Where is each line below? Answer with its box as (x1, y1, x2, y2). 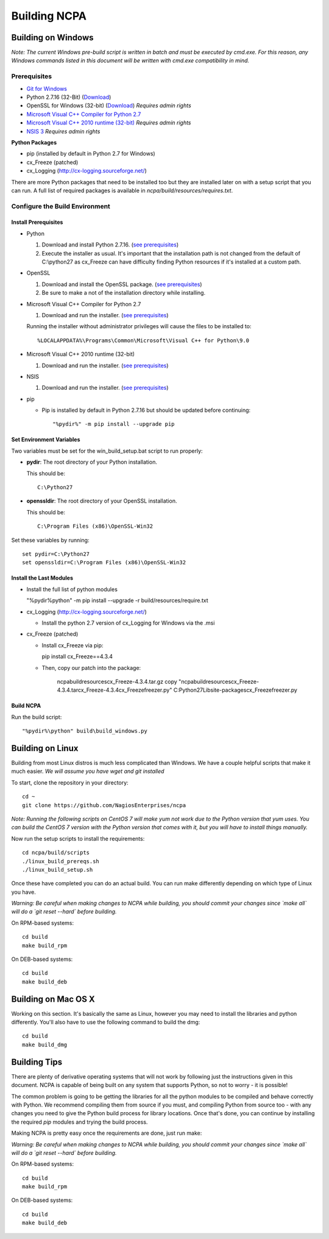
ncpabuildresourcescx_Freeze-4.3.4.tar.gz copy (57, 678, 178, 685)
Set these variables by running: (11, 536, 90, 544)
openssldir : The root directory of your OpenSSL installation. (26, 497, 177, 505)
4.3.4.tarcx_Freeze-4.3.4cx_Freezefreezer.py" (57, 686, 172, 694)
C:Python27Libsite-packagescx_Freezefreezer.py (173, 686, 298, 694)
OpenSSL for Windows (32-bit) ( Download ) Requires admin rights (26, 102, 191, 109)
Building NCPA (11, 9, 87, 23)
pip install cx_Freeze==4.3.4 (41, 653, 113, 660)
